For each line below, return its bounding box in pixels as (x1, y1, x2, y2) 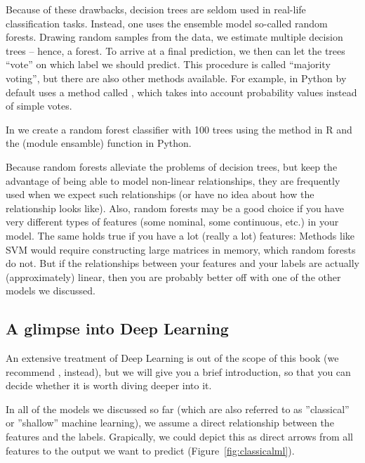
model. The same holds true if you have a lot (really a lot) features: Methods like (6, 228, 355, 242)
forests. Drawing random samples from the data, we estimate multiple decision (6, 30, 343, 44)
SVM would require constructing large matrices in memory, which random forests (6, 242, 356, 256)
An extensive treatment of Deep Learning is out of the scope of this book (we (6, 351, 339, 365)
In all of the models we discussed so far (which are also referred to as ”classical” (6, 401, 350, 416)
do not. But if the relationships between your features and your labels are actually (6, 256, 359, 270)
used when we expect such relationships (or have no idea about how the (6, 187, 314, 202)
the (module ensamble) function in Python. (6, 136, 192, 150)
